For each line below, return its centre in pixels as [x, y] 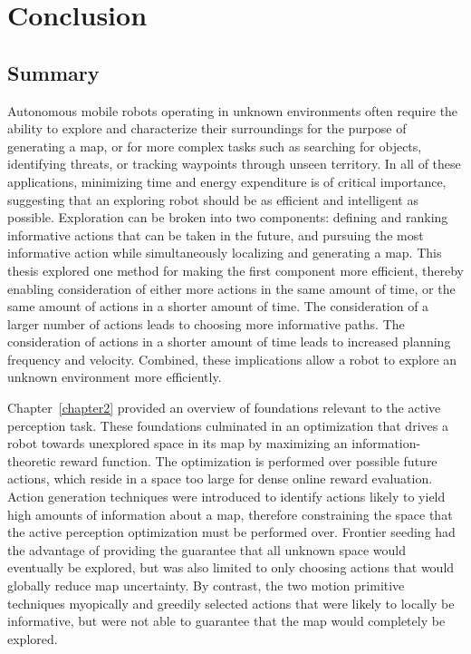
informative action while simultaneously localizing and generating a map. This [225, 253]
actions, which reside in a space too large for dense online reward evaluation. [220, 478]
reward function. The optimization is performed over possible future [249, 460]
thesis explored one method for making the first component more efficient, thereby [236, 270]
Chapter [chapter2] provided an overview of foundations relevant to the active [224, 408]
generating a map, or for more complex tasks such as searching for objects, [215, 146]
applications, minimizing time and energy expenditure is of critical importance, [227, 181]
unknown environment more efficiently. [115, 377]
